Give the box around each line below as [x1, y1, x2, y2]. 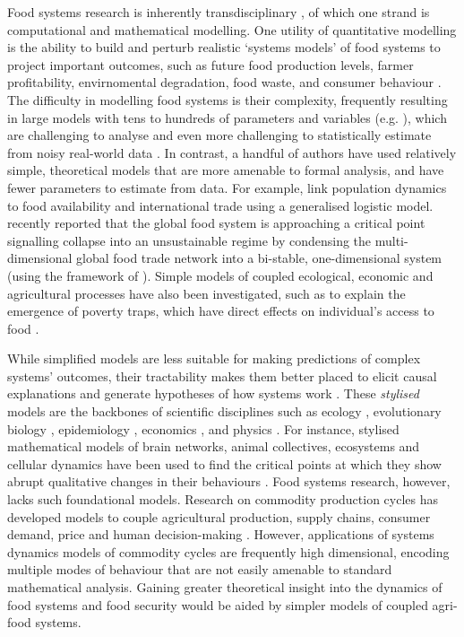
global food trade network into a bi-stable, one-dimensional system [76, 249, 443, 267]
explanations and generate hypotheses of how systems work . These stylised [7, 384, 419, 403]
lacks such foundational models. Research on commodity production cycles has [7, 490, 438, 509]
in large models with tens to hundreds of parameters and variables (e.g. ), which [7, 108, 447, 127]
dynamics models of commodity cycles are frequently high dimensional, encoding [7, 542, 450, 561]
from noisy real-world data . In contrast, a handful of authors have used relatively [7, 143, 457, 161]
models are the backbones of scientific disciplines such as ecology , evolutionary [7, 402, 442, 421]
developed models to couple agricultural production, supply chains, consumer [7, 507, 431, 526]
